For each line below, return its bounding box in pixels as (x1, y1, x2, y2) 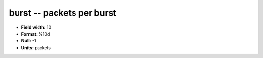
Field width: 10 (21, 24, 52, 30)
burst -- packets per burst (9, 7, 116, 18)
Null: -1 (21, 38, 36, 44)
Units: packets (21, 44, 51, 51)
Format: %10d (21, 31, 50, 37)
